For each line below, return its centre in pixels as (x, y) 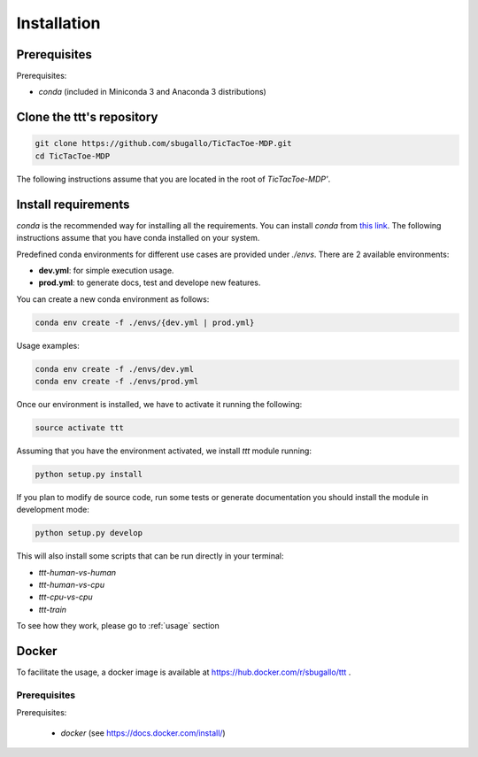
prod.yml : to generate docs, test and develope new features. (150, 282)
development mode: (53, 510)
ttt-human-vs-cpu (72, 585)
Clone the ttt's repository (87, 117)
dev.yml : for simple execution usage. (106, 270)
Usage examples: (48, 345)
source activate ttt (79, 428)
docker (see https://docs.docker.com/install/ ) (143, 733)
